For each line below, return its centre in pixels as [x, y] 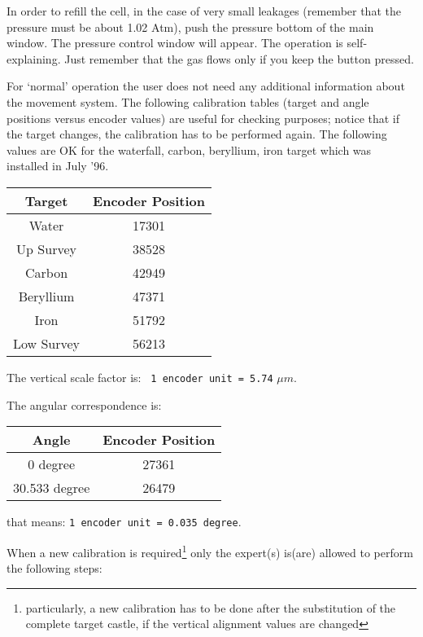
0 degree [52, 464]
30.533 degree [52, 488]
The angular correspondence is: [84, 404]
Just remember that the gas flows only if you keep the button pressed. [239, 58]
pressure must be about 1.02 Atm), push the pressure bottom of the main [190, 26]
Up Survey [46, 248]
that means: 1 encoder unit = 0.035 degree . [124, 522]
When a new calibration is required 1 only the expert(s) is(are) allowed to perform [210, 551]
